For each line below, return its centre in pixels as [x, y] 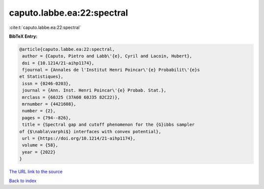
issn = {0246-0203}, [47, 83]
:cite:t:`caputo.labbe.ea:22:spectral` [45, 27]
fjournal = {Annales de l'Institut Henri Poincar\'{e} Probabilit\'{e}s [111, 70]
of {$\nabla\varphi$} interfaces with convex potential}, [90, 131]
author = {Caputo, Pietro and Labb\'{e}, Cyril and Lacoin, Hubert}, [107, 56]
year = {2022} [39, 152]
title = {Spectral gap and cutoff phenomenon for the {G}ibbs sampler [109, 125]
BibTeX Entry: [23, 36]
